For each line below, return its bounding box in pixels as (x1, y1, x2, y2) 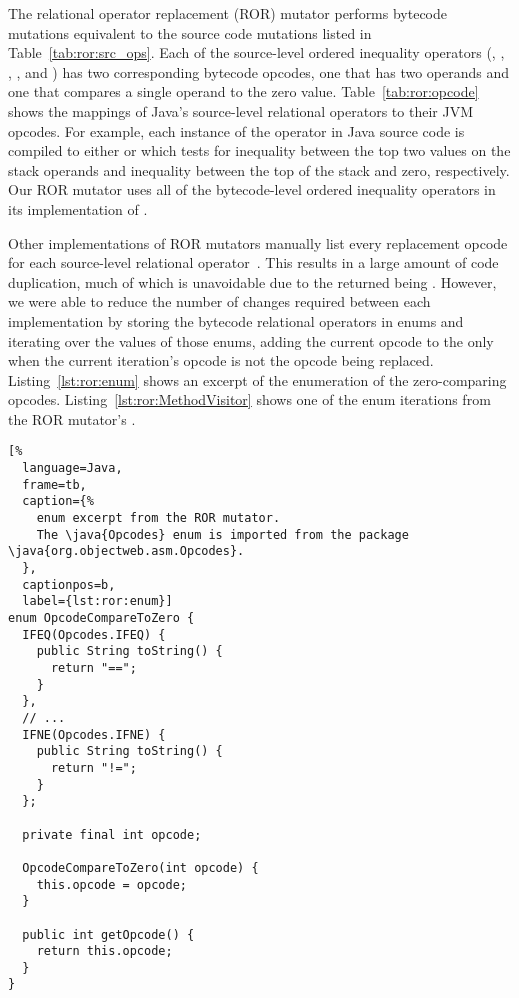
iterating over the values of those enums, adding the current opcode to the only (8, 330, 494, 351)
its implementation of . (8, 198, 148, 219)
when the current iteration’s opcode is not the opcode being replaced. (8, 350, 434, 371)
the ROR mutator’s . (8, 408, 136, 429)
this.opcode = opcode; (36, 877, 187, 892)
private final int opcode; (22, 827, 202, 842)
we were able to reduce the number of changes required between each (8, 291, 431, 312)
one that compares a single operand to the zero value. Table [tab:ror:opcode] (8, 81, 479, 102)
